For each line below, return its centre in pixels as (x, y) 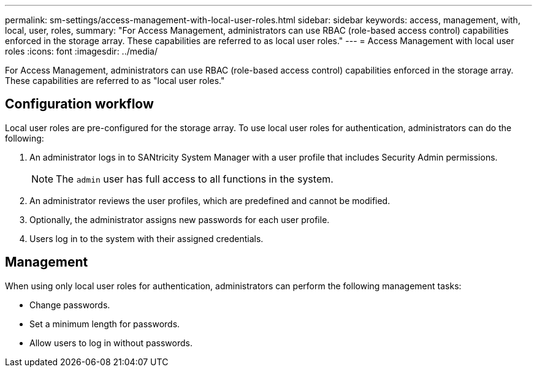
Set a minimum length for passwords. (105, 324)
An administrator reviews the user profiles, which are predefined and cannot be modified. (210, 200)
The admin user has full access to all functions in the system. (195, 179)
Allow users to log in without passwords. (111, 343)
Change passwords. (70, 305)
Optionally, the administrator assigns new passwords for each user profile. (180, 219)
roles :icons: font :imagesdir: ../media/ (82, 51)
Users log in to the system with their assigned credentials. (147, 238)
